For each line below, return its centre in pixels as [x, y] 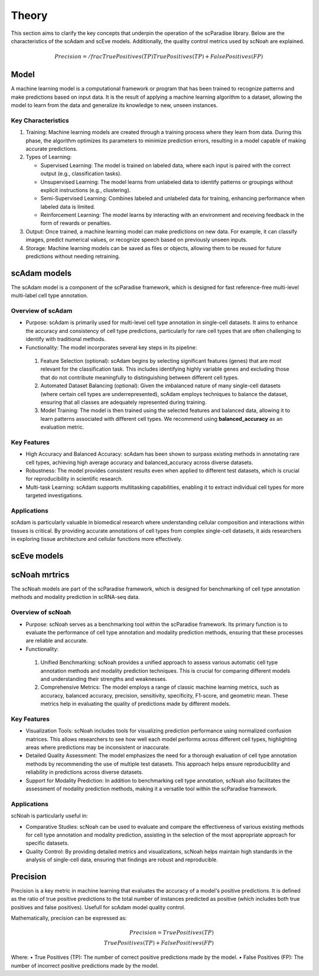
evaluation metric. [62, 427]
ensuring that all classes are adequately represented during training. [123, 402]
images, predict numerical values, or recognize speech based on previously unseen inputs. [136, 240]
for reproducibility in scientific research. [74, 479]
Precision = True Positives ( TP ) [171, 933]
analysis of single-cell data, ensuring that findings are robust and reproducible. [122, 860]
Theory [29, 15]
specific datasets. [47, 843]
